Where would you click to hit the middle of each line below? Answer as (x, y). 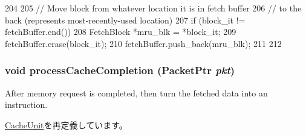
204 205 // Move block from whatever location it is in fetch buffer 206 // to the (153, 8)
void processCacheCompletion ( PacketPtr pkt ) (120, 70)
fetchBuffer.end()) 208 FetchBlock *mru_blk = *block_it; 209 (121, 32)
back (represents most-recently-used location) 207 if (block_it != (125, 20)
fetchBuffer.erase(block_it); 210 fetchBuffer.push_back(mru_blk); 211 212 (143, 43)
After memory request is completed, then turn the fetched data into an (136, 93)
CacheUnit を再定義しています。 (66, 124)
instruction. (26, 105)
